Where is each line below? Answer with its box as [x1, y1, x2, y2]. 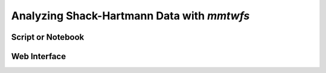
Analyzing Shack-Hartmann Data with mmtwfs [11, 9, 250, 22]
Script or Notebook [11, 32, 85, 42]
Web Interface [11, 51, 66, 62]
